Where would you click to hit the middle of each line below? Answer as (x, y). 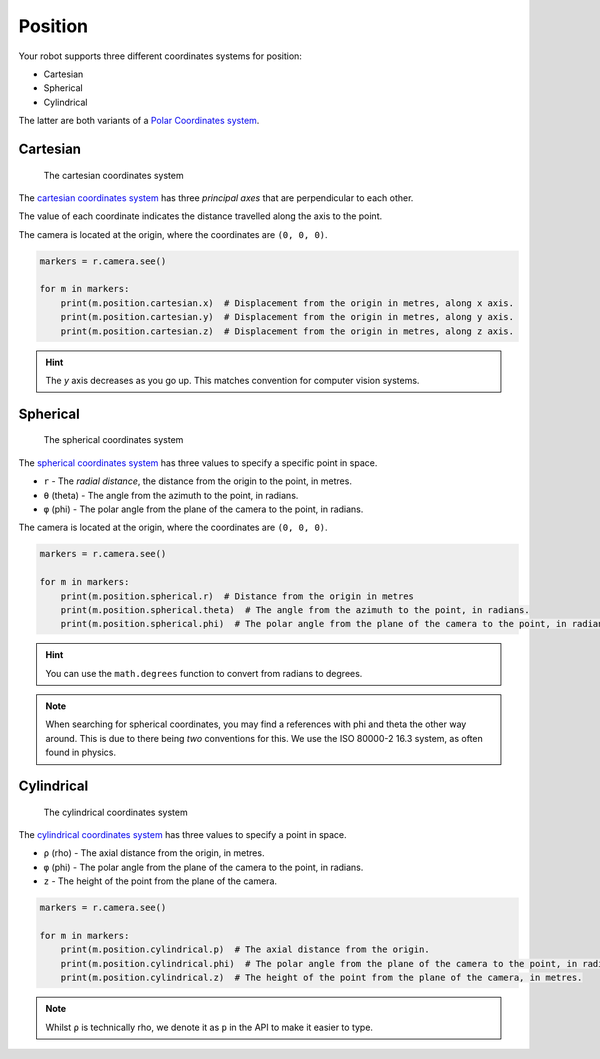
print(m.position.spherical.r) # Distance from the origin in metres (237, 596)
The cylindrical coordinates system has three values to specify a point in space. (182, 835)
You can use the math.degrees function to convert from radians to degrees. (204, 673)
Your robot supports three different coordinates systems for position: (160, 56)
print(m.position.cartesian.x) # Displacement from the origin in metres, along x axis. (287, 303)
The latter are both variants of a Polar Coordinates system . (139, 121)
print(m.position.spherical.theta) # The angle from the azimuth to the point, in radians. (295, 609)
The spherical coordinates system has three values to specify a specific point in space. (198, 462)
